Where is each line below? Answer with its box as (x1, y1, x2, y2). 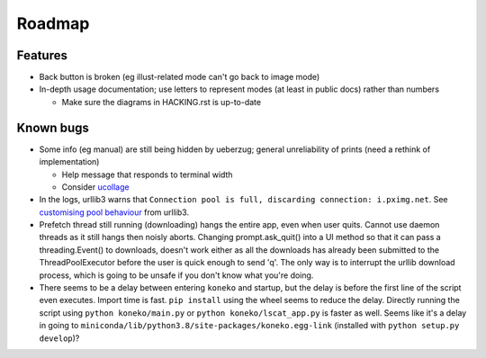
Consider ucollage (61, 181, 130, 192)
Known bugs (16, 120, 90, 135)
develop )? (39, 333, 80, 344)
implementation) (39, 157, 100, 167)
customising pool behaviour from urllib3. (39, 207, 189, 218)
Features (16, 48, 67, 63)
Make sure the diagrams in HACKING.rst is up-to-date (61, 96, 261, 107)
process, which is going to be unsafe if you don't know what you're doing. (39, 270, 314, 281)
